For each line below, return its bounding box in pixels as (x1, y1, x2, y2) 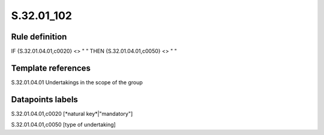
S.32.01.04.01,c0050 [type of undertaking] (11, 121, 116, 128)
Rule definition (11, 32, 67, 42)
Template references (11, 63, 91, 73)
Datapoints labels (11, 94, 78, 105)
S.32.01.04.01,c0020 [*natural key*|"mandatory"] (11, 110, 133, 117)
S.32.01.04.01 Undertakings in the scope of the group (11, 78, 143, 86)
